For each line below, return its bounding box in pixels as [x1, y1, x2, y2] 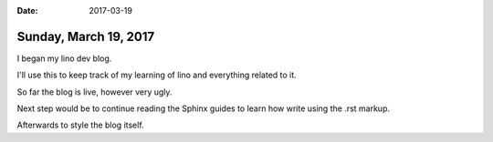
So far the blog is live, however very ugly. [16, 86, 173, 97]
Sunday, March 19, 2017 [16, 28, 155, 45]
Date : [16, 5, 38, 15]
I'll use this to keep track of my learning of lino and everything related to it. [16, 69, 297, 81]
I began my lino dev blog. [16, 53, 112, 64]
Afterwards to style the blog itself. [16, 119, 145, 131]
